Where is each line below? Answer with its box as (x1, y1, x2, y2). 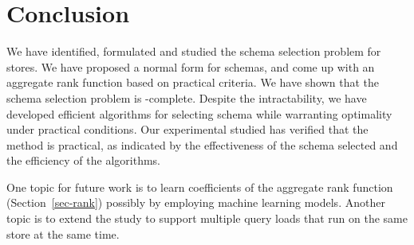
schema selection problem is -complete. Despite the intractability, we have (6, 89, 367, 106)
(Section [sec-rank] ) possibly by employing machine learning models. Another (6, 194, 385, 211)
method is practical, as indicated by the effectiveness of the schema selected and (6, 136, 398, 153)
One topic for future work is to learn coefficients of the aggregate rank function (6, 178, 393, 195)
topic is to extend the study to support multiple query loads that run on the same (6, 210, 408, 227)
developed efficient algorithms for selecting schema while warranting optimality (6, 105, 392, 122)
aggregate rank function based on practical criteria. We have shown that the (6, 74, 380, 91)
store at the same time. (6, 225, 120, 242)
